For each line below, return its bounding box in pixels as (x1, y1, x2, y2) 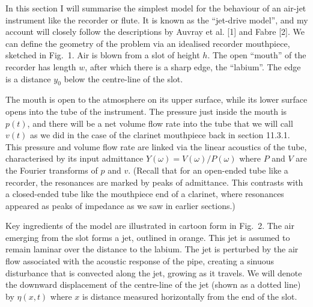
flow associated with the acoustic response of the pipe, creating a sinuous (5, 255, 275, 267)
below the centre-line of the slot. (64, 72, 183, 85)
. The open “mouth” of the (207, 49, 306, 61)
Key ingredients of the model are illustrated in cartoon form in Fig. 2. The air (5, 219, 294, 232)
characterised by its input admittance (5, 152, 144, 165)
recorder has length (5, 60, 76, 73)
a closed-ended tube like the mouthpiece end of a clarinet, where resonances (5, 187, 284, 200)
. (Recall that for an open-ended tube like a (128, 163, 288, 176)
